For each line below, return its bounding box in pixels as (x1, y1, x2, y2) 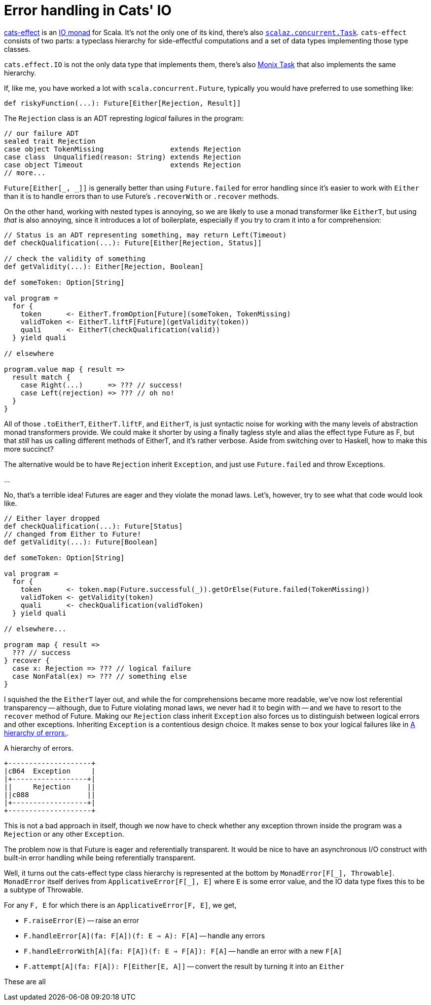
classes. (4, 44, 31, 53)
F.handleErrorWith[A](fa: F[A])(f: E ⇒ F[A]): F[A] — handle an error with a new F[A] (24, 946, 342, 955)
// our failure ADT (4, 129, 79, 137)
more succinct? (4, 444, 54, 453)
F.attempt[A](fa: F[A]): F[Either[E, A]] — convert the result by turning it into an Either (24, 962, 344, 970)
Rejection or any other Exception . (4, 829, 124, 838)
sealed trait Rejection (4, 137, 96, 145)
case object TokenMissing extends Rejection (4, 145, 241, 153)
